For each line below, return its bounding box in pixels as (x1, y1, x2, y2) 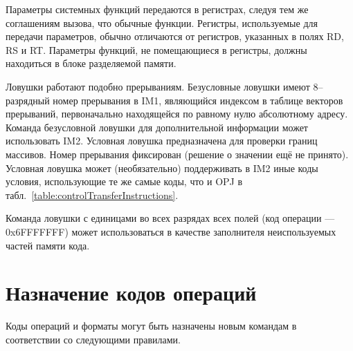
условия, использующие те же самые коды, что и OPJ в (6, 174, 243, 189)
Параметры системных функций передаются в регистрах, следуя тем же (6, 2, 309, 16)
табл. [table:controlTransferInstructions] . (6, 187, 179, 202)
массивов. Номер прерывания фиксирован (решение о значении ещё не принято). (6, 146, 349, 161)
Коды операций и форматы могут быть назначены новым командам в (6, 319, 297, 333)
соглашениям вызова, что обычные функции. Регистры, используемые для (6, 15, 318, 30)
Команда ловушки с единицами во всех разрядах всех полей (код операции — (6, 211, 335, 225)
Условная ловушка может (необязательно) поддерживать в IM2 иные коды (6, 160, 318, 175)
